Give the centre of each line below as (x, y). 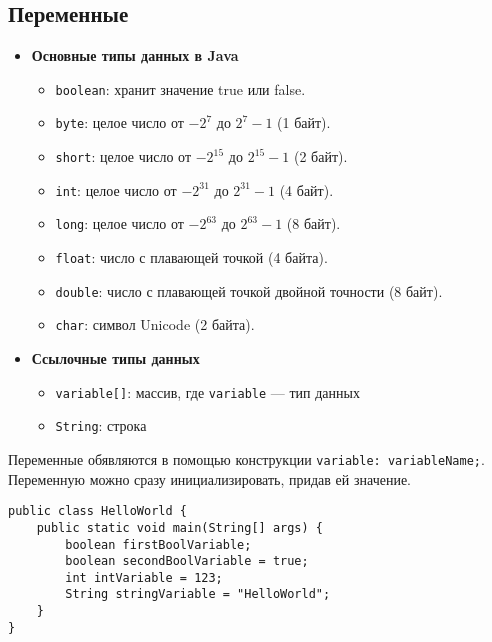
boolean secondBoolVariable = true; (187, 561)
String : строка (101, 425)
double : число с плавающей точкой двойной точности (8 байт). (249, 290)
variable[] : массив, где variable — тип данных (207, 391)
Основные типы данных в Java (135, 55)
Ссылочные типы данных (115, 358)
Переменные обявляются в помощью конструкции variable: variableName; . (246, 458)
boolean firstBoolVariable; (158, 544)
